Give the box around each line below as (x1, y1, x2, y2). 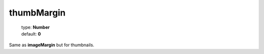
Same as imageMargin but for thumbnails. (9, 42, 95, 48)
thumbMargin (9, 7, 66, 18)
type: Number (21, 24, 50, 30)
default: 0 (21, 31, 41, 36)
